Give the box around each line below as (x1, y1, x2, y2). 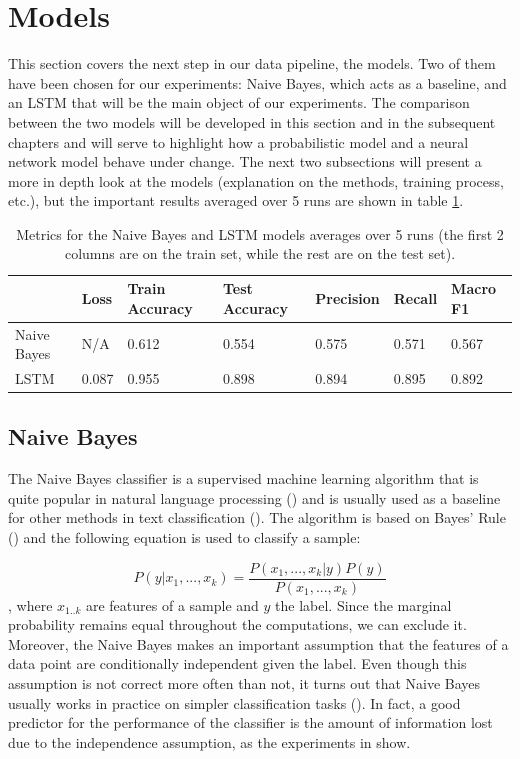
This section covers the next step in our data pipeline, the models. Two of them (8, 53, 496, 74)
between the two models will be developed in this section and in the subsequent (8, 111, 496, 132)
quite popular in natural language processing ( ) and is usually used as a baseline (8, 487, 501, 508)
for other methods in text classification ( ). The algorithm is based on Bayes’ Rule (8, 507, 506, 528)
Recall (393, 287, 438, 308)
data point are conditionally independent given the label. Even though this (8, 653, 467, 674)
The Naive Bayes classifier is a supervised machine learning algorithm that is (8, 468, 479, 489)
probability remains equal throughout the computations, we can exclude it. (8, 614, 467, 635)
